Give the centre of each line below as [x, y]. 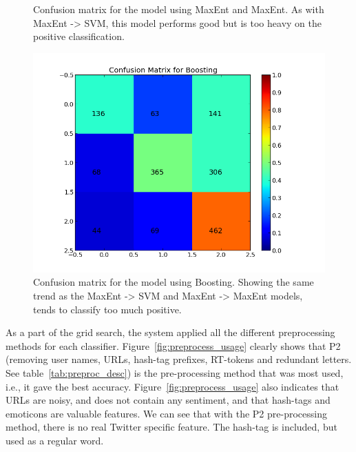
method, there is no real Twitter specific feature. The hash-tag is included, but [171, 427]
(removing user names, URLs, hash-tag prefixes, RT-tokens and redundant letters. [179, 359]
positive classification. [79, 36]
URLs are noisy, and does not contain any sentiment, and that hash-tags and [168, 400]
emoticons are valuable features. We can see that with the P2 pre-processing [166, 413]
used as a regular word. [55, 440]
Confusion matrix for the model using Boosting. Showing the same [174, 282]
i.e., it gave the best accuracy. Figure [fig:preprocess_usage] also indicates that [172, 386]
